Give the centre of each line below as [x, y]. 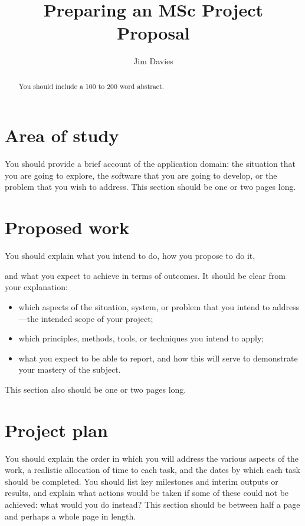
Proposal [153, 33]
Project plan [56, 430]
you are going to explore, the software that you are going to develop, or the [141, 175]
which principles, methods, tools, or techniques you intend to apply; [141, 338]
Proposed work [67, 227]
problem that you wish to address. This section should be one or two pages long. [150, 187]
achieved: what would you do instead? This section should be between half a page [152, 504]
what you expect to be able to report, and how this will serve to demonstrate [158, 358]
